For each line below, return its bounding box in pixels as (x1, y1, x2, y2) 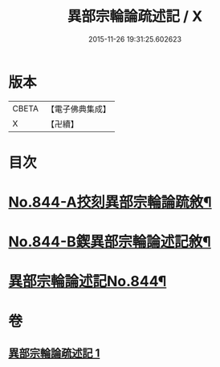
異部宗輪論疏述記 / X (67, 7, 203, 26)
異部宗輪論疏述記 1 (8, 346, 100, 361)
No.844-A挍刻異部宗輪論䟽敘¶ (8, 193, 212, 212)
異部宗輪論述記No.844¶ (8, 272, 167, 291)
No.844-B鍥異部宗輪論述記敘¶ (8, 233, 211, 251)
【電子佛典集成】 (46, 103, 111, 115)
